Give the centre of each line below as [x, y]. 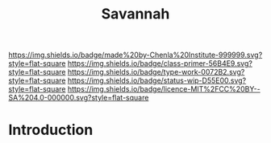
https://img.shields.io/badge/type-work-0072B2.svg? [156, 72]
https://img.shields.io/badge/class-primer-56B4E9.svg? [160, 63]
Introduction [51, 130]
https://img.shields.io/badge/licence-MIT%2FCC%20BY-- [164, 89]
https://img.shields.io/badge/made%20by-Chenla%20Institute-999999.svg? [135, 55]
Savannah [135, 14]
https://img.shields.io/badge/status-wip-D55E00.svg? [157, 80]
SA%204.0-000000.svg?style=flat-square [79, 98]
